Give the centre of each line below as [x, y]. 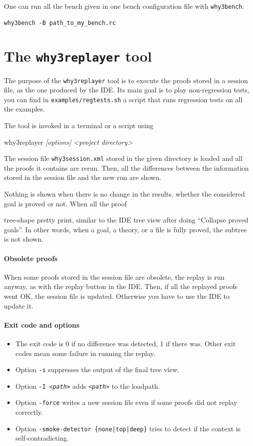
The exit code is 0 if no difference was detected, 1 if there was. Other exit [126, 343]
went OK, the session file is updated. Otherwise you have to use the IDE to [117, 296]
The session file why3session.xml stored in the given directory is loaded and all [123, 158]
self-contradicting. [42, 438]
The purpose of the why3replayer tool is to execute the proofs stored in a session [126, 80]
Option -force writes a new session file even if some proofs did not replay [126, 402]
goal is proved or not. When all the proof [65, 203]
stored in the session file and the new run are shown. [83, 177]
